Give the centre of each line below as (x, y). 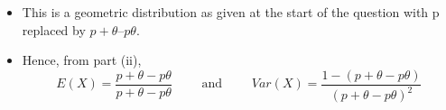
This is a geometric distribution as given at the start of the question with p (231, 12)
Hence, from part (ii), (82, 60)
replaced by (54, 29)
